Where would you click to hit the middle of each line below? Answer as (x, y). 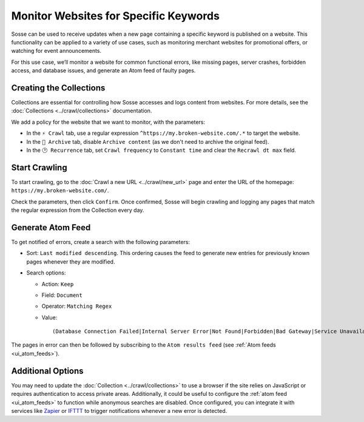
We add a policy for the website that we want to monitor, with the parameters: (108, 122)
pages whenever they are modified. (71, 262)
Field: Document (62, 295)
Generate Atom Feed (51, 227)
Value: (49, 317)
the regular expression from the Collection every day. (78, 210)
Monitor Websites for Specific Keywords (115, 16)
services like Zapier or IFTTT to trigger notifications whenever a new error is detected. (119, 410)
